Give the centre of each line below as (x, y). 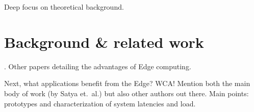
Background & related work (104, 41)
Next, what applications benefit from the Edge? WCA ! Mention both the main (127, 83)
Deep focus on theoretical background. (64, 7)
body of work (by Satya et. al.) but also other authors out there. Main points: (126, 93)
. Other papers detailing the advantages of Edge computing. (98, 66)
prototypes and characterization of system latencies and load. (100, 103)
